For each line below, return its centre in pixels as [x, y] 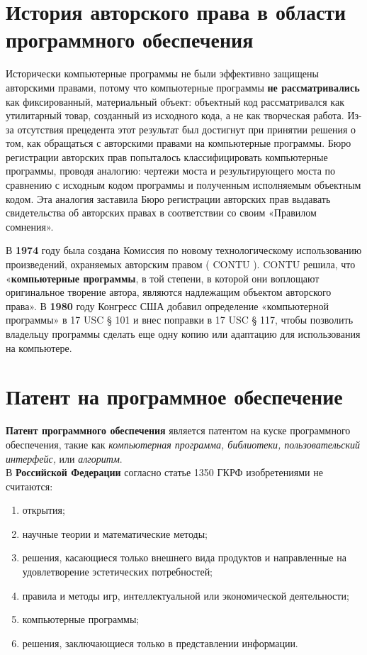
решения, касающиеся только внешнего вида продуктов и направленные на [184, 557]
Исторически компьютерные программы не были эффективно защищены [162, 73]
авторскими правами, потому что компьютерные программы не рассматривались [183, 87]
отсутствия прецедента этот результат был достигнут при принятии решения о [186, 129]
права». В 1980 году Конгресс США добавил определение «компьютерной [167, 306]
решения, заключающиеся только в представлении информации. [160, 643]
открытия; [44, 510]
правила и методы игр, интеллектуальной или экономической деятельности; [186, 595]
